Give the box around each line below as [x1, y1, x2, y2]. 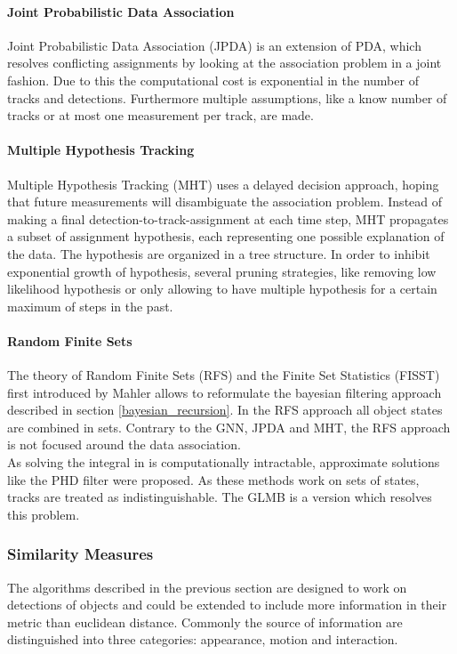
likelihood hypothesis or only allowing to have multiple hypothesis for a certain [7, 279, 437, 298]
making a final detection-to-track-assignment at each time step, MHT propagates [7, 209, 449, 228]
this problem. [7, 505, 80, 523]
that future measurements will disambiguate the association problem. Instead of [7, 192, 443, 211]
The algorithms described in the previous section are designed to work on [7, 577, 407, 596]
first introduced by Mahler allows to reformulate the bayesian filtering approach [7, 383, 442, 401]
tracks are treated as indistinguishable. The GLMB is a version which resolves [7, 488, 432, 506]
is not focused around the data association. [7, 435, 241, 454]
